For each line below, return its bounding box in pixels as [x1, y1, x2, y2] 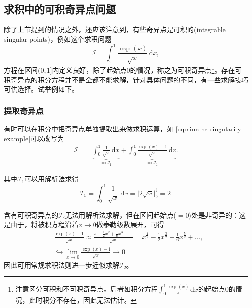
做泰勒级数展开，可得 [96, 219, 164, 229]
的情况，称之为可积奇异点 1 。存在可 [130, 64, 242, 75]
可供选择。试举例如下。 [4, 84, 79, 94]
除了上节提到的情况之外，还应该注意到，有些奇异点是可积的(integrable [4, 24, 226, 34]
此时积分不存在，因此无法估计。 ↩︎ [29, 294, 137, 305]
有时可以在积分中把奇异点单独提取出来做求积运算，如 [4, 123, 173, 133]
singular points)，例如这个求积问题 [4, 33, 111, 44]
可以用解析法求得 [24, 174, 79, 184]
